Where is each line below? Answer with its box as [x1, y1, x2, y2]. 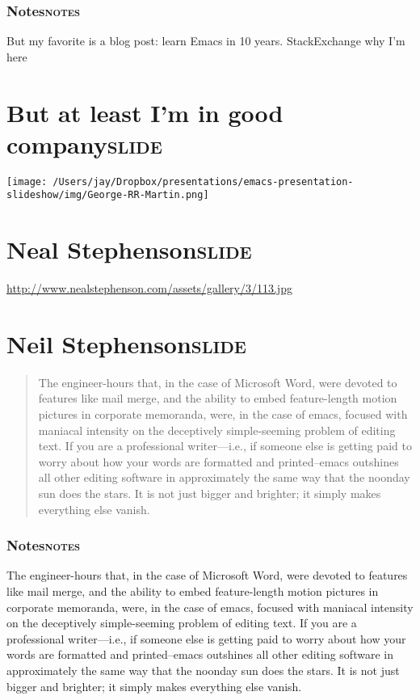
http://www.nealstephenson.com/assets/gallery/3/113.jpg [6, 280, 292, 297]
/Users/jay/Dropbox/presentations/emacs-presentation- [52, 175, 354, 188]
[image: [6, 175, 48, 188]
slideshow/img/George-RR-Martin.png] [6, 189, 209, 201]
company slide [6, 127, 162, 160]
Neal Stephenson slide [6, 233, 252, 266]
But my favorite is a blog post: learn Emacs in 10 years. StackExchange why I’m [6, 32, 405, 49]
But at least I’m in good [6, 95, 283, 129]
